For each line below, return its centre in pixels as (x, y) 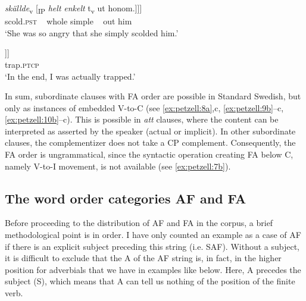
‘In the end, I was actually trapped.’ (70, 76)
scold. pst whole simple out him (68, 21)
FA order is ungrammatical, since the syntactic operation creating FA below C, (149, 154)
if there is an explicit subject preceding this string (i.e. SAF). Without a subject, (152, 246)
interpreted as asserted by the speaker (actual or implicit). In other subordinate (150, 131)
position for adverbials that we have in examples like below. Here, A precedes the (153, 269)
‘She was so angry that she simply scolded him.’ (92, 32)
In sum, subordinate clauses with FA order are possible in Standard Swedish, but (153, 96)
